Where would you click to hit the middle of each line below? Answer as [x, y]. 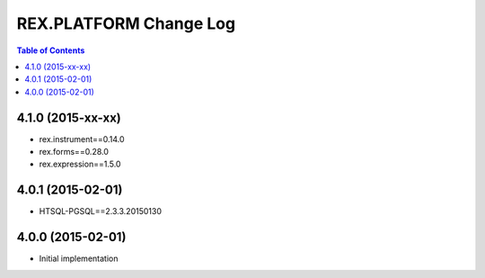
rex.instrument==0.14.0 [82, 139]
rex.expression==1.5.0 [80, 164]
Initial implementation [79, 259]
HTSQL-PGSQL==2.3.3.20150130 [100, 211]
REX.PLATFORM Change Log [126, 23]
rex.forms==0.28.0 [74, 152]
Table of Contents [51, 50]
